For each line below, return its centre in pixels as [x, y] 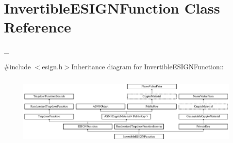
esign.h [52, 66]
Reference [38, 27]
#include [17, 66]
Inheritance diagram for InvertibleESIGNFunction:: [148, 66]
